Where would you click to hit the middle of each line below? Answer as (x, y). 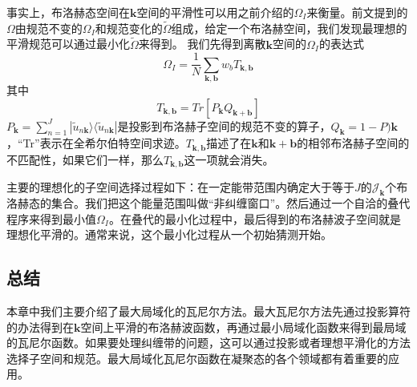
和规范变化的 (129, 28)
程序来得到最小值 (51, 218)
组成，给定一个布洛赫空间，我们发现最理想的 (289, 28)
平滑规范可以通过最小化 (68, 44)
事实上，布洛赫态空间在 (68, 12)
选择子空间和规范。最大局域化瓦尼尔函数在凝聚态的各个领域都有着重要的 (197, 358)
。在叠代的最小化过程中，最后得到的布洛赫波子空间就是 (255, 218)
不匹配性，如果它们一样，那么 (85, 159)
